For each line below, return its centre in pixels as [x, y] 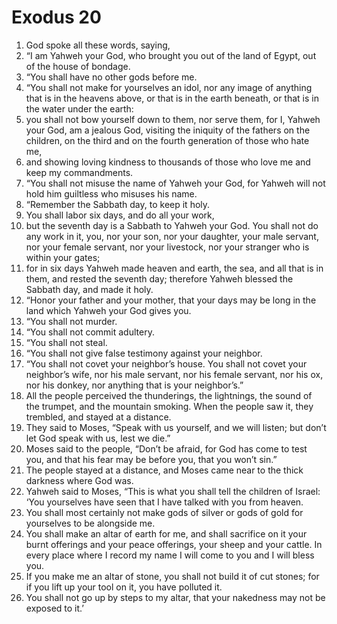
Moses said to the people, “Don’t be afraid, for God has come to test [166, 448]
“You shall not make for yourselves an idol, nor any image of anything [169, 87]
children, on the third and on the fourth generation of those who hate [167, 140]
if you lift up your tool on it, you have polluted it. [124, 587]
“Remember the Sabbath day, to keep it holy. [118, 204]
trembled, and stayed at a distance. [98, 417]
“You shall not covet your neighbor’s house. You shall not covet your [166, 363]
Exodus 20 [56, 17]
